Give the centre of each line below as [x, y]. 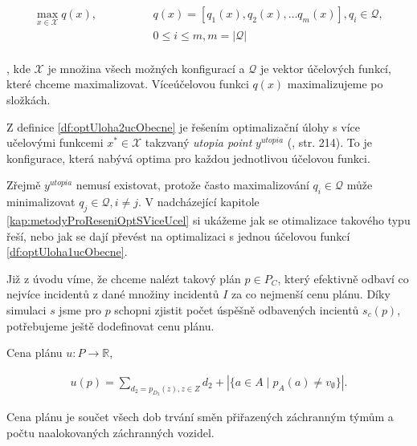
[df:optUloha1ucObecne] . [67, 251]
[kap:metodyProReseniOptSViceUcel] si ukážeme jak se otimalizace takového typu [208, 220]
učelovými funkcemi [55, 142]
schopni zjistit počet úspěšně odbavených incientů [237, 310]
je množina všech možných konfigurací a [146, 68]
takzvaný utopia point [198, 142]
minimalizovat [41, 202]
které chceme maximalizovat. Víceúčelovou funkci [128, 84]
